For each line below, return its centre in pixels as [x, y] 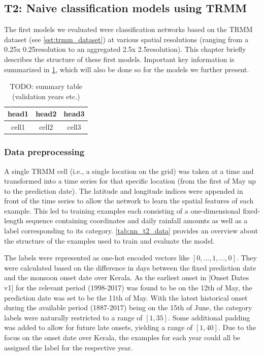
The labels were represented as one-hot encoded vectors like [97, 258]
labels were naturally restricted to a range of [73, 317]
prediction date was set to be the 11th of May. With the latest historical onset [126, 297]
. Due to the [237, 327]
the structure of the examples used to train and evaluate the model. [109, 240]
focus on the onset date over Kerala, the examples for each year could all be [122, 337]
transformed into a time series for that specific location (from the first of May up [130, 181]
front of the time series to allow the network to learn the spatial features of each [129, 201]
